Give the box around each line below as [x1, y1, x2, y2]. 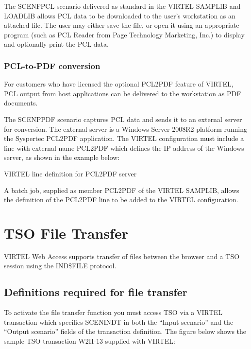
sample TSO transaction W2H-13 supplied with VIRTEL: [4, 336, 175, 346]
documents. [4, 98, 38, 108]
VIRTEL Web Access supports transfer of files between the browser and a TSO [4, 251, 240, 261]
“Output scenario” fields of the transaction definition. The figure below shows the [4, 326, 247, 336]
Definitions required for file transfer [4, 284, 187, 299]
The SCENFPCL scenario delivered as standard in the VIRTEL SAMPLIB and [4, 1, 241, 11]
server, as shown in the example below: [4, 152, 120, 162]
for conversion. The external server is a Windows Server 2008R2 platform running [4, 123, 247, 134]
